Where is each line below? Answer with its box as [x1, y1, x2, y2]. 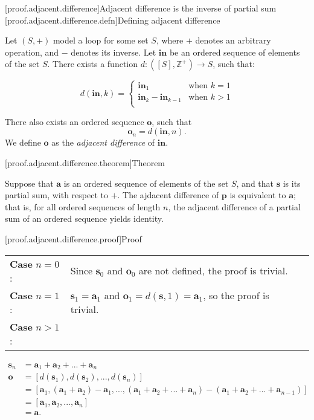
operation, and [5, 45, 59, 58]
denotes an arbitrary [195, 34, 271, 47]
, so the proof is [203, 288, 269, 302]
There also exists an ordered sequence [5, 115, 144, 128]
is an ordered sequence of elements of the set [63, 176, 229, 189]
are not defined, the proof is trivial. [138, 263, 288, 278]
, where [156, 34, 184, 47]
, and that [236, 176, 274, 189]
